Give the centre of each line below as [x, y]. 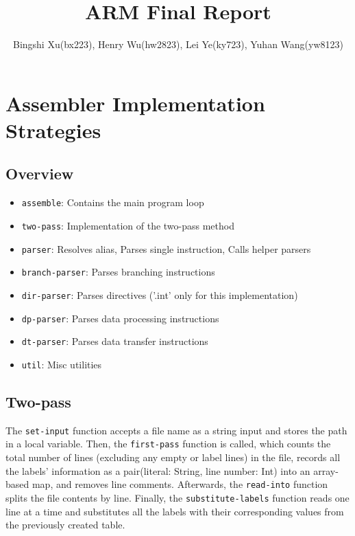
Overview [40, 174]
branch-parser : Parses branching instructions [118, 272]
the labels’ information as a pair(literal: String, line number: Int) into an [158, 470]
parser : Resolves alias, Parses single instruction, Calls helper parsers [166, 248]
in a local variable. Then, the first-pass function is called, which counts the [168, 444]
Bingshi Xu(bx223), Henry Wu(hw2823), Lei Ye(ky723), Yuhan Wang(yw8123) [178, 44]
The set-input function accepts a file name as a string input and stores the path [176, 430]
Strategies [53, 130]
